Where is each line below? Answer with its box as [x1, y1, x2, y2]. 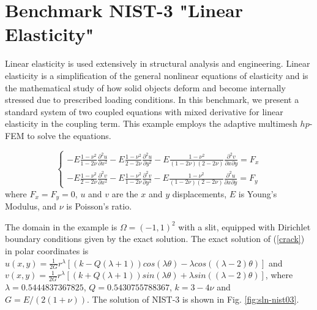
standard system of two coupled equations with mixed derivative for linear [5, 105, 283, 118]
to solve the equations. [27, 129, 111, 142]
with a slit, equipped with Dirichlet [178, 220, 311, 233]
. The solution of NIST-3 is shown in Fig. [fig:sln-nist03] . [87, 292, 299, 305]
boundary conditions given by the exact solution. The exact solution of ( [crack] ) [5, 232, 305, 245]
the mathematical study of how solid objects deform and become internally [5, 81, 286, 94]
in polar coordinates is [5, 244, 89, 257]
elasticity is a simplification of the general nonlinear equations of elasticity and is [5, 69, 308, 81]
